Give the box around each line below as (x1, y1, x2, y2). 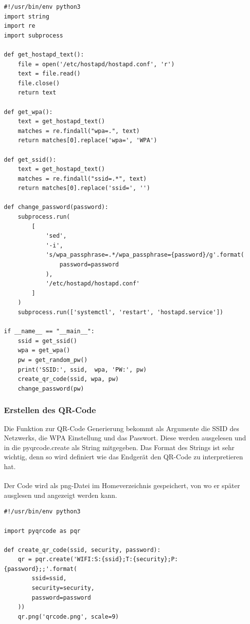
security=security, (32, 585, 95, 592)
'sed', (45, 232, 67, 240)
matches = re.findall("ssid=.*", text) (18, 175, 147, 182)
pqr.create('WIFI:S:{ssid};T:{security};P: (35, 556, 178, 563)
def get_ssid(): (4, 156, 56, 163)
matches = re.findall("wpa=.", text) (18, 127, 140, 134)
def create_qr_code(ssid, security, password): (4, 546, 161, 553)
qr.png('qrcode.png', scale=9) (18, 613, 119, 620)
